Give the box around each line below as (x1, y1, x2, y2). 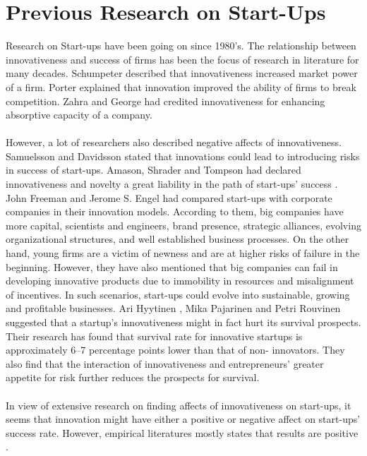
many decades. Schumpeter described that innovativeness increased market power (6, 66, 358, 80)
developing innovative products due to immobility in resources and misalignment (6, 273, 354, 288)
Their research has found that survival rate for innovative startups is (6, 328, 303, 343)
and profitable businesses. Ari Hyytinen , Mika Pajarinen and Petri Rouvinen (6, 301, 341, 316)
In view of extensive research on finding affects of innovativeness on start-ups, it (6, 397, 351, 412)
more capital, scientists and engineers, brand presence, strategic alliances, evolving (6, 217, 361, 232)
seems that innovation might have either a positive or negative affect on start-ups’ (6, 412, 361, 426)
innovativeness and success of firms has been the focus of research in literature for (6, 52, 359, 66)
